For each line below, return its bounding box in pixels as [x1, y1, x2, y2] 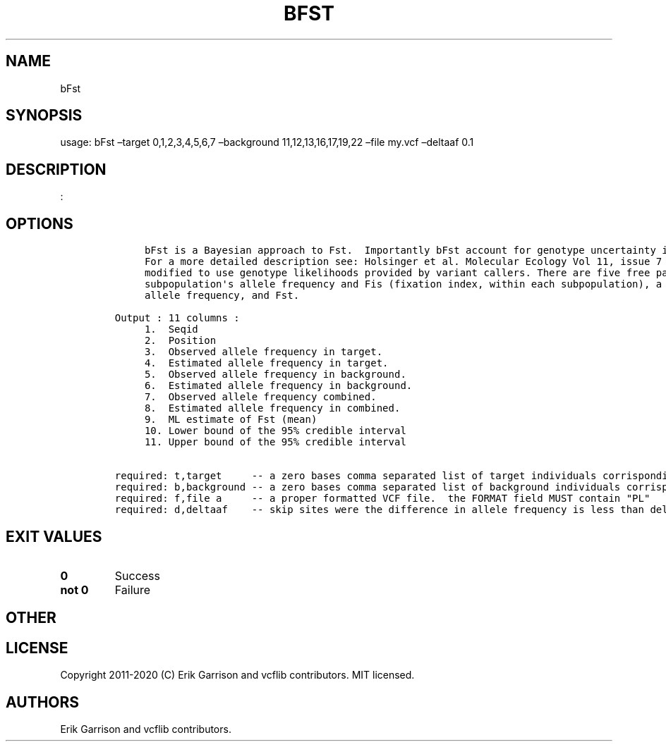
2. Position [144, 335, 217, 347]
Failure [114, 582, 151, 597]
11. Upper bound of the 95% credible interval [144, 436, 406, 448]
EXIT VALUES [6, 527, 102, 545]
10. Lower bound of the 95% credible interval [144, 425, 406, 437]
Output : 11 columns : [114, 312, 240, 324]
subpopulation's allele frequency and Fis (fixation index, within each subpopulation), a [144, 278, 662, 290]
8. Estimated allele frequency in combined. [144, 402, 401, 414]
